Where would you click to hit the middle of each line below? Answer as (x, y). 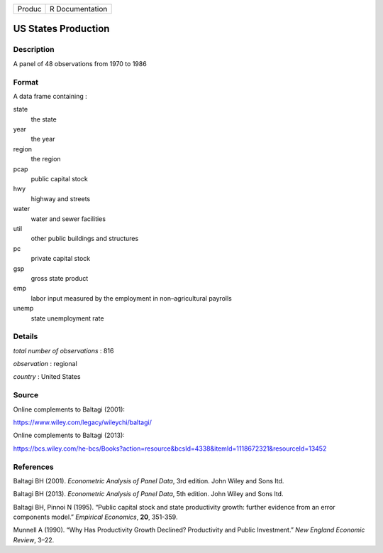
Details (26, 336)
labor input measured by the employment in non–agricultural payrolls (131, 298)
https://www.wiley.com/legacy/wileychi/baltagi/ (82, 422)
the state (44, 119)
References (33, 467)
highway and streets (61, 198)
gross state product (60, 278)
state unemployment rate (67, 318)
